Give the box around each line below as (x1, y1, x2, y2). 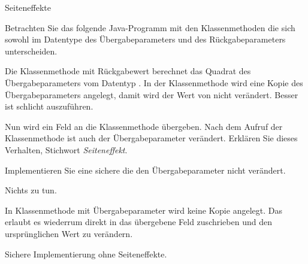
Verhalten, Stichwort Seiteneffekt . (5, 143, 128, 156)
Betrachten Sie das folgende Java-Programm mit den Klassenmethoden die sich (5, 21, 295, 34)
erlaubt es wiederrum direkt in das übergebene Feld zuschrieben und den (5, 216, 272, 228)
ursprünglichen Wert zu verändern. (5, 227, 133, 239)
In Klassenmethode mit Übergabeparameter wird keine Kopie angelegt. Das (5, 204, 282, 216)
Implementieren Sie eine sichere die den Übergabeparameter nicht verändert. (5, 163, 286, 176)
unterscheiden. (5, 44, 58, 57)
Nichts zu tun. (5, 184, 57, 196)
